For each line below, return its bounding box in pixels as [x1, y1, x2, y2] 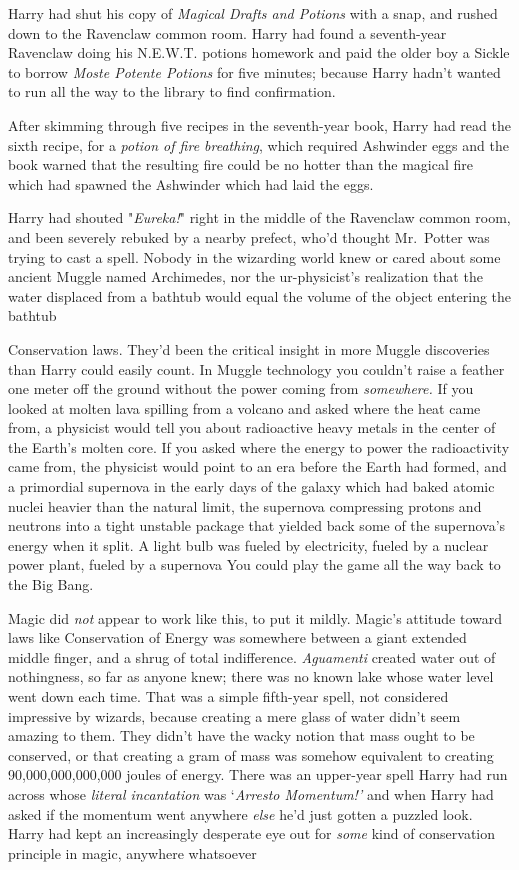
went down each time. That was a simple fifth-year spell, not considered [8, 686, 449, 706]
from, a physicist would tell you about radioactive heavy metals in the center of [8, 417, 496, 438]
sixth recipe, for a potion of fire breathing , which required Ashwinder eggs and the [8, 134, 509, 155]
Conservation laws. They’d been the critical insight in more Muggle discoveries [8, 338, 490, 359]
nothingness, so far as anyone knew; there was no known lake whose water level [8, 666, 494, 687]
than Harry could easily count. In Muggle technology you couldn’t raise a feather [8, 358, 505, 379]
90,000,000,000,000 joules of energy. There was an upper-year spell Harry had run [8, 764, 508, 785]
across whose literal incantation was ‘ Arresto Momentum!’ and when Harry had [8, 783, 494, 804]
